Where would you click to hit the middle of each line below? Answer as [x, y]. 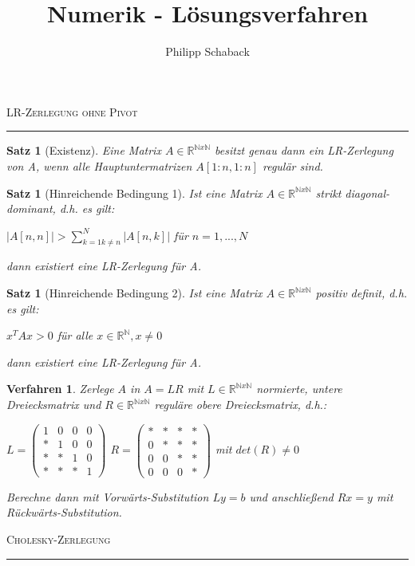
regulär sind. [292, 165]
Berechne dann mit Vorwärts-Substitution [108, 496]
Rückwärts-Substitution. [64, 512]
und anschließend [291, 496]
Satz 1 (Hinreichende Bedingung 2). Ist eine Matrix [134, 293]
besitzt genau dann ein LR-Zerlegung [304, 150]
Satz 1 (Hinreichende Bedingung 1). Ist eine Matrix [134, 193]
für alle [75, 335]
